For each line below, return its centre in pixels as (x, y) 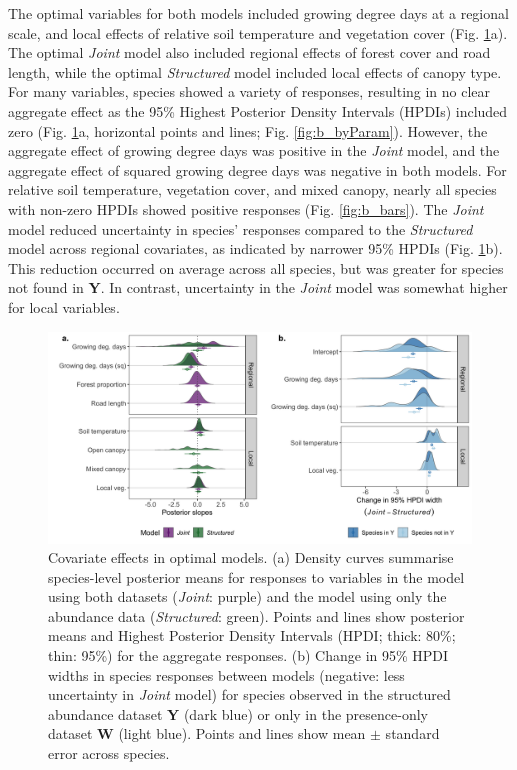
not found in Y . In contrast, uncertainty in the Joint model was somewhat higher (258, 287)
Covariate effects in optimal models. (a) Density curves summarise (251, 557)
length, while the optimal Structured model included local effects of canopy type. (255, 71)
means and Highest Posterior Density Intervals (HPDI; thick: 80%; (252, 635)
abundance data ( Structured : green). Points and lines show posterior (256, 615)
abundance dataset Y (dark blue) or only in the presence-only (238, 713)
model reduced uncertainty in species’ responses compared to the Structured (240, 228)
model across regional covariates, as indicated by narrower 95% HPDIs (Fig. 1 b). (255, 248)
